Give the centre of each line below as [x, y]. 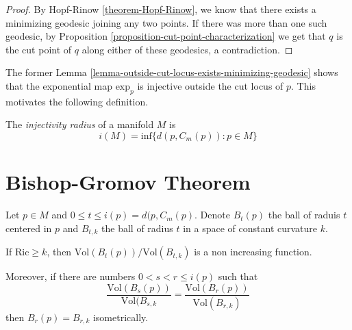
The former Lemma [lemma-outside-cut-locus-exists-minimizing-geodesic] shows [172, 72]
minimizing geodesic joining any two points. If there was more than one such [166, 22]
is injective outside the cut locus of [210, 85]
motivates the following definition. [77, 101]
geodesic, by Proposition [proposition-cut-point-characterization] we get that [166, 36]
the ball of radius [137, 228]
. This [303, 85]
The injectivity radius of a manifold [80, 124]
